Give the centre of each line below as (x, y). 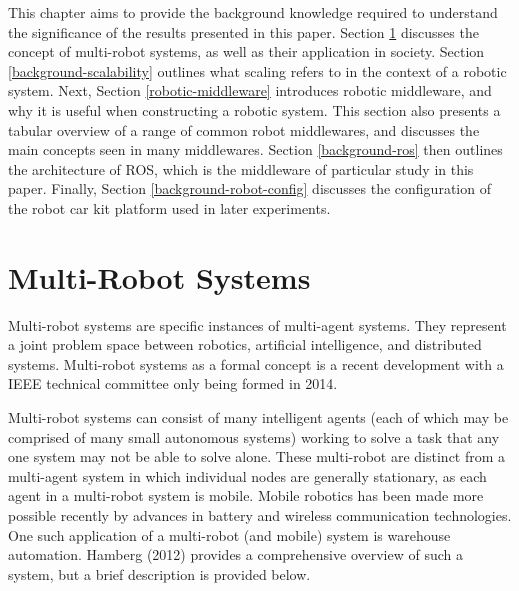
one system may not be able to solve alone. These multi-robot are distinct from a (257, 456)
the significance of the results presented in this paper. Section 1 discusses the (243, 31)
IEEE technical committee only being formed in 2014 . (173, 383)
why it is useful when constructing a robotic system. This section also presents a (254, 109)
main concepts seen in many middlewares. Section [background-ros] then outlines (255, 149)
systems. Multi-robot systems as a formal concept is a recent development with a (256, 363)
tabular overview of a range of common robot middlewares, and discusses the (244, 129)
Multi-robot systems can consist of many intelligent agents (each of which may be (258, 417)
